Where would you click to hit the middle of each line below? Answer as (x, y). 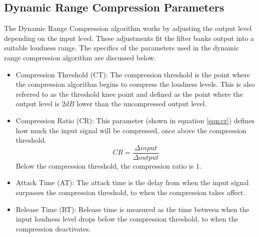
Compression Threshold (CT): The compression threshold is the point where (133, 74)
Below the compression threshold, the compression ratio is (105, 165)
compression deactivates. (53, 228)
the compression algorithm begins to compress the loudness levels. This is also (135, 84)
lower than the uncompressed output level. (142, 104)
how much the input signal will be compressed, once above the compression (131, 130)
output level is (37, 104)
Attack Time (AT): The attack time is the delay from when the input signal (132, 182)
